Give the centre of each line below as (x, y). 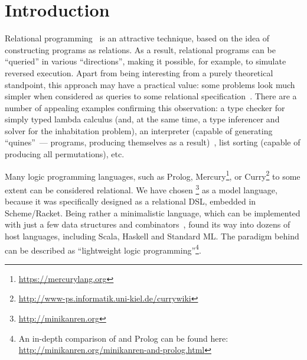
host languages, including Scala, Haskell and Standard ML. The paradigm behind (152, 236)
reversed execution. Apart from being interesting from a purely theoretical (139, 72)
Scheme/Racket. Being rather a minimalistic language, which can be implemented (153, 213)
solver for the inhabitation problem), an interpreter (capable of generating (139, 130)
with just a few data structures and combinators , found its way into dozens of (148, 224)
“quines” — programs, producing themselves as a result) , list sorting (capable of (153, 142)
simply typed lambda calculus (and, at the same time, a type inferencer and (142, 119)
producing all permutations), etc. (65, 154)
